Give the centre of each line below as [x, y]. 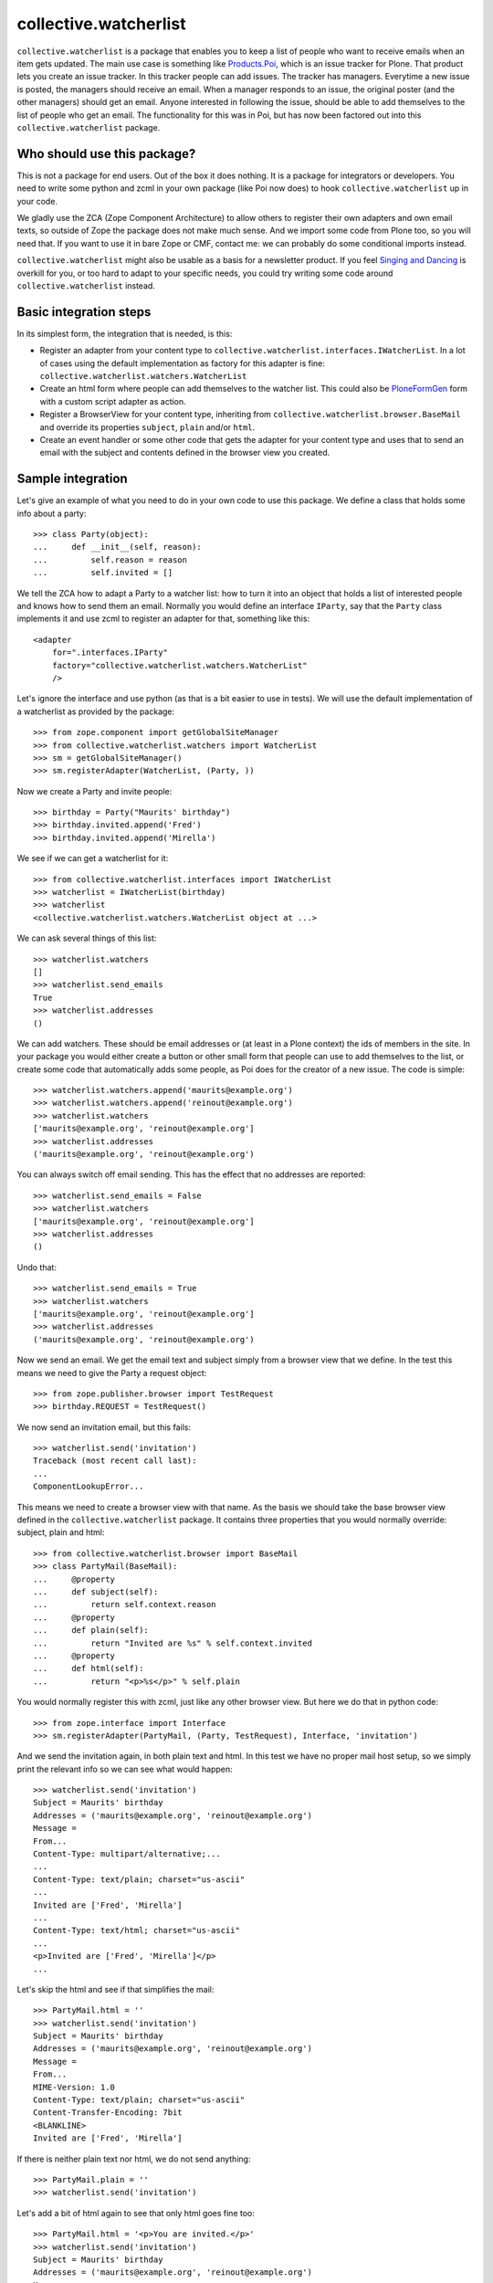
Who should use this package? [106, 154]
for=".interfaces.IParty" [110, 652]
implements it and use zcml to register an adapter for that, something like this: [163, 619]
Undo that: [37, 1267]
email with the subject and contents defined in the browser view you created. [185, 453]
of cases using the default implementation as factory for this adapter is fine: [183, 363]
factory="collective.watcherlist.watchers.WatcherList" [179, 665]
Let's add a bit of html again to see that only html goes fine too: [136, 2213]
